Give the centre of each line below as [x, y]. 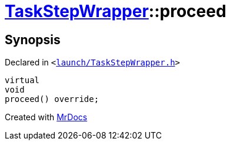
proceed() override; [52, 99]
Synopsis [33, 39]
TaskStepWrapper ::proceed [116, 11]
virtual [22, 80]
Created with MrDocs [46, 117]
